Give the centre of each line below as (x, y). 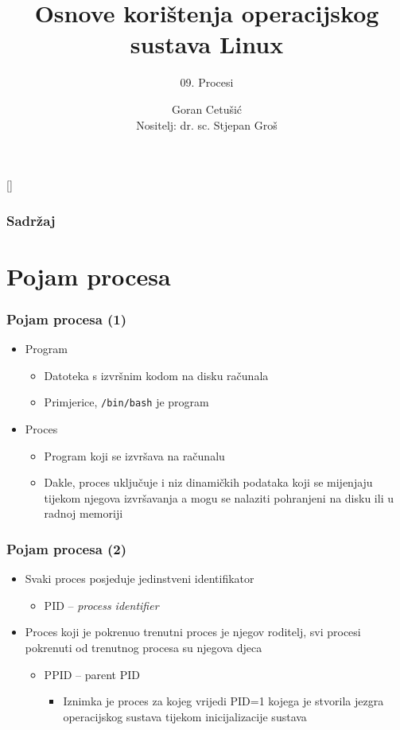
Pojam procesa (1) (67, 318)
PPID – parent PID (92, 674)
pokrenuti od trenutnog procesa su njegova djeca (144, 647)
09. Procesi (207, 82)
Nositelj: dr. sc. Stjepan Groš (207, 124)
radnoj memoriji (83, 513)
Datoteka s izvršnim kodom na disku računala (156, 375)
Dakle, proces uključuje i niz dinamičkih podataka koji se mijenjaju (208, 482)
